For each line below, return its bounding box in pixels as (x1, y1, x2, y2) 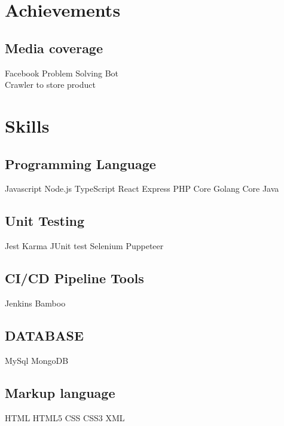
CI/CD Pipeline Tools (5, 269, 144, 287)
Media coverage (5, 38, 103, 57)
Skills (5, 113, 50, 137)
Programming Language (5, 154, 156, 173)
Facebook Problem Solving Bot (5, 66, 119, 79)
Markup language (5, 383, 115, 402)
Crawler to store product (5, 78, 96, 91)
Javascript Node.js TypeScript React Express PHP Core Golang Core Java (5, 182, 279, 195)
